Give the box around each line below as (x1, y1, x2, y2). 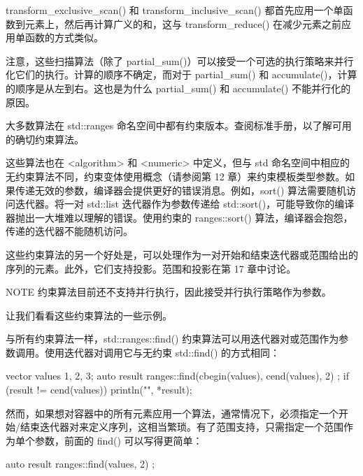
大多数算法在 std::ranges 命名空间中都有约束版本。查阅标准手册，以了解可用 (6, 118, 352, 133)
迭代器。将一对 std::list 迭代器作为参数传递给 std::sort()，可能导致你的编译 (15, 196, 355, 211)
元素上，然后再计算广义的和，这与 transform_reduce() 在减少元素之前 (24, 16, 342, 31)
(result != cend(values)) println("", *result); (6, 382, 192, 397)
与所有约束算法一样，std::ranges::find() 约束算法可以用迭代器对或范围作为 (6, 331, 339, 346)
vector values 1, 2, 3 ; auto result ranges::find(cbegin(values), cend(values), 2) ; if (6, 368, 349, 383)
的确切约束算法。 (6, 131, 84, 146)
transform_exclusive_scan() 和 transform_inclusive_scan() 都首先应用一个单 (6, 3, 343, 17)
